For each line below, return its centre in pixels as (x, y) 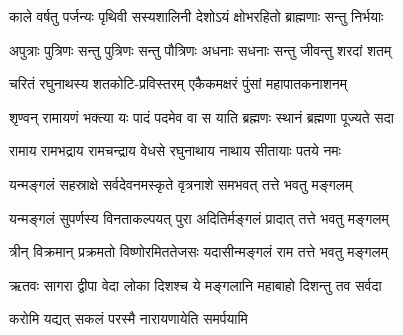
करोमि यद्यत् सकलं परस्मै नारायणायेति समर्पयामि (128, 318)
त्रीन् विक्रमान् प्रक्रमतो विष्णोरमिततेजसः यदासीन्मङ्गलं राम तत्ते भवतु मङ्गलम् (199, 251)
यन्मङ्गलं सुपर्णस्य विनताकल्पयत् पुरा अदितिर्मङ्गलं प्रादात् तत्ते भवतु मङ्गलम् (199, 217)
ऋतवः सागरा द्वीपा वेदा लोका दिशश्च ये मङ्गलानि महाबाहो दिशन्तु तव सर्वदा (195, 284)
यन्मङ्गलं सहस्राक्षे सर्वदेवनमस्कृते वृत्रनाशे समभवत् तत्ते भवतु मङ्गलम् (181, 183)
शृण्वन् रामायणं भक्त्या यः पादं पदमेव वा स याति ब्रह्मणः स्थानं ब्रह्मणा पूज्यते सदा (201, 116)
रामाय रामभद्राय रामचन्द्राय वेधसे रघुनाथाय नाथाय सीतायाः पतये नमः (175, 150)
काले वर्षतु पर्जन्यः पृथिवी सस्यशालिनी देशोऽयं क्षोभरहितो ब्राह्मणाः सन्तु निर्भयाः (196, 16)
